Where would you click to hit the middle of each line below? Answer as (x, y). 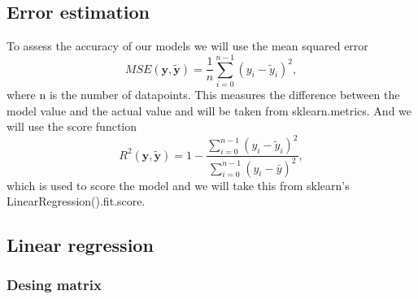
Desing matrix (54, 285)
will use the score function (72, 126)
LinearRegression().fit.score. (76, 201)
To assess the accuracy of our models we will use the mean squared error (187, 46)
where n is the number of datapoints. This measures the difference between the (203, 94)
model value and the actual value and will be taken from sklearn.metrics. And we (209, 110)
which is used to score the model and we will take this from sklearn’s (178, 185)
